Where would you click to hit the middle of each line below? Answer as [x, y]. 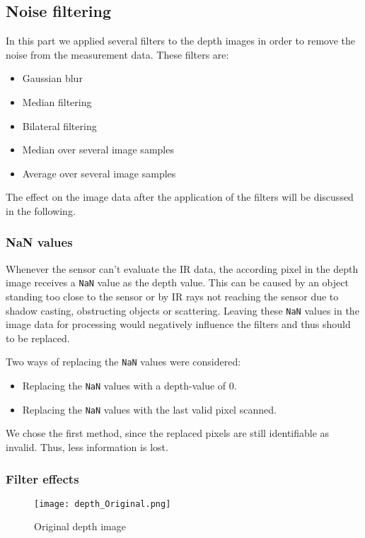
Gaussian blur [52, 78]
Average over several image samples [99, 173]
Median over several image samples [98, 150]
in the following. [41, 210]
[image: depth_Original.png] [103, 504]
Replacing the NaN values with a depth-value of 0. [129, 386]
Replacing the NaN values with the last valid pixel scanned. [149, 409]
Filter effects [42, 478]
